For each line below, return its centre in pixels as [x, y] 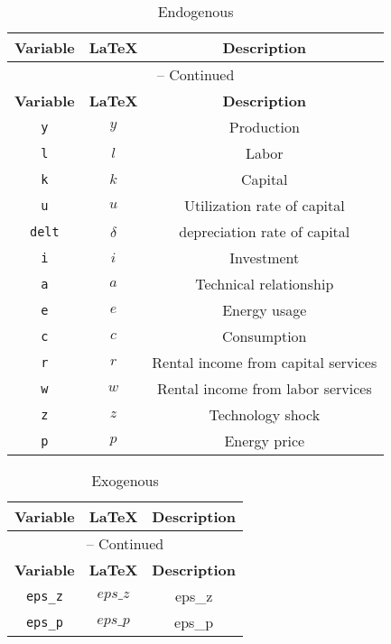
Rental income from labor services [264, 388]
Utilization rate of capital [264, 205]
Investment [265, 258]
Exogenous [125, 480]
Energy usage [265, 310]
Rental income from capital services [265, 362]
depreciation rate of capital [265, 231]
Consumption [265, 336]
